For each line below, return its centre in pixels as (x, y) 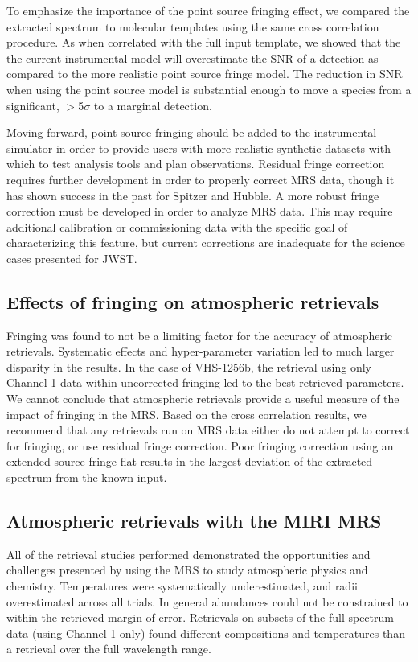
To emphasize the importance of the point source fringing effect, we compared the (208, 10)
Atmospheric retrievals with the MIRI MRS (194, 521)
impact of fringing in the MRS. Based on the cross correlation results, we (186, 414)
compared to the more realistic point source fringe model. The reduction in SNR (205, 74)
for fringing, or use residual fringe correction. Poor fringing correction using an (200, 445)
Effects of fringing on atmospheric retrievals (193, 301)
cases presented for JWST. (72, 258)
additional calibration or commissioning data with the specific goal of (177, 226)
